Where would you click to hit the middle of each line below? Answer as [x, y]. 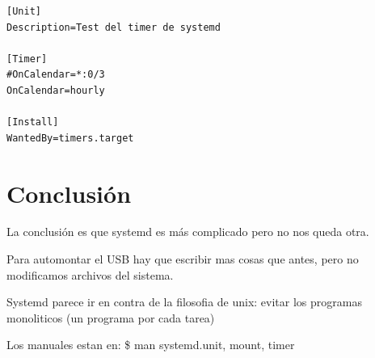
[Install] [33, 122]
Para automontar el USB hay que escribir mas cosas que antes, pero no [183, 259]
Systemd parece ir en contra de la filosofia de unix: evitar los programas [184, 302]
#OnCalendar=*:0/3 [56, 75]
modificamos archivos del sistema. [90, 274]
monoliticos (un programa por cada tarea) [111, 317]
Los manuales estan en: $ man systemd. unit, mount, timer [151, 345]
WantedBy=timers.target [70, 138]
